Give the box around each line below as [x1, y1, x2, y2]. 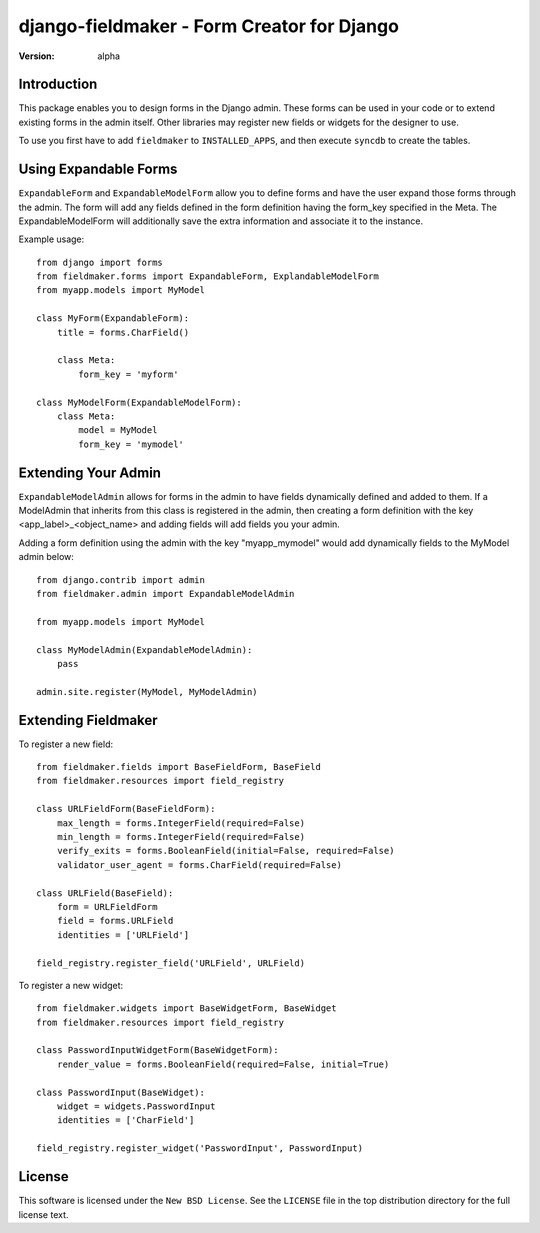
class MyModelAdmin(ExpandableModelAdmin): [36, 644, 253, 655]
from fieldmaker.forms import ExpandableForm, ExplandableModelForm [36, 271, 379, 282]
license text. [18, 1208, 69, 1220]
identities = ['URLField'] [56, 929, 190, 940]
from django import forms [36, 256, 164, 268]
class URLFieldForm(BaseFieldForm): [36, 803, 216, 815]
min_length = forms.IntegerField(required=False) [56, 831, 305, 843]
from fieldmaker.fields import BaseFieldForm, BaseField [36, 761, 322, 773]
